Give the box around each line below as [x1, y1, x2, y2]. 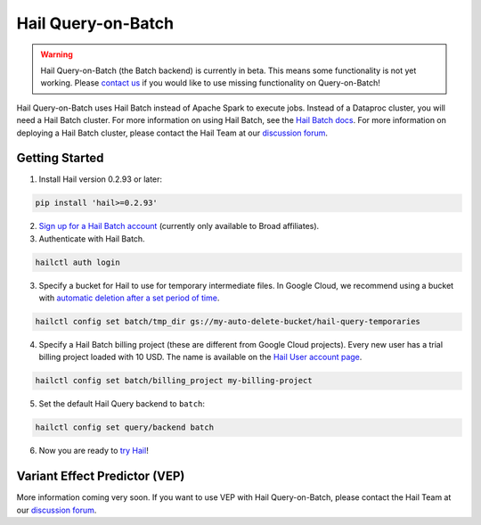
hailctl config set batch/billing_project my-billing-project [35, 375, 313, 386]
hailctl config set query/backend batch [35, 422, 214, 432]
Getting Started [16, 151, 104, 166]
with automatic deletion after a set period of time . [38, 292, 220, 303]
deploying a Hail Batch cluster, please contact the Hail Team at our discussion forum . [16, 127, 329, 138]
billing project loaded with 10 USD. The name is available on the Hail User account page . [38, 352, 363, 363]
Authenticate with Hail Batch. [38, 233, 146, 244]
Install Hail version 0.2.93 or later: [38, 174, 163, 185]
